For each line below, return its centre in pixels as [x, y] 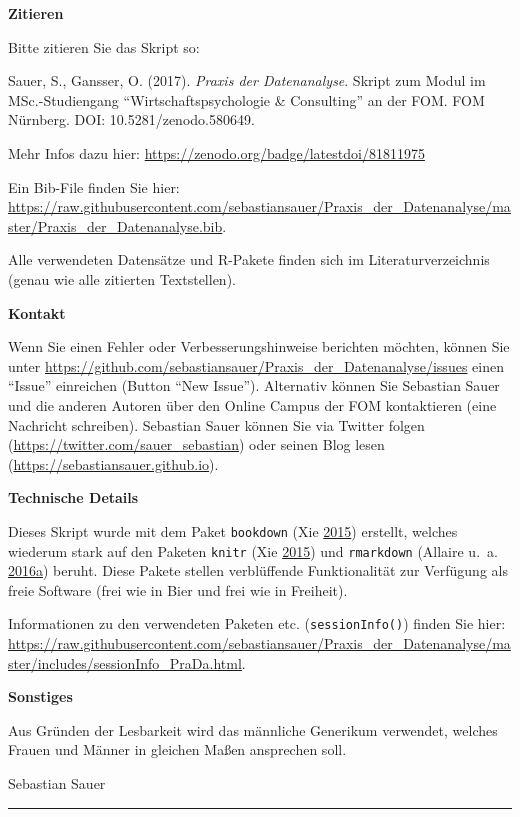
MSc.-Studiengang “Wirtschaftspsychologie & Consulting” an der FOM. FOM [246, 99]
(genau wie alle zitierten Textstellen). [122, 278]
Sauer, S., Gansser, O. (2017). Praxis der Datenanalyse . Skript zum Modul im [247, 80]
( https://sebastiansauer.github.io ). [113, 463]
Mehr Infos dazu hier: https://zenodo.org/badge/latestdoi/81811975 [216, 152]
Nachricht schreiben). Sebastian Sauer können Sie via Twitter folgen [216, 424]
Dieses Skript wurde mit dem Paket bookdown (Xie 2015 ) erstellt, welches [233, 530]
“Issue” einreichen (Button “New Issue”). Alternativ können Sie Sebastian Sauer [254, 385]
